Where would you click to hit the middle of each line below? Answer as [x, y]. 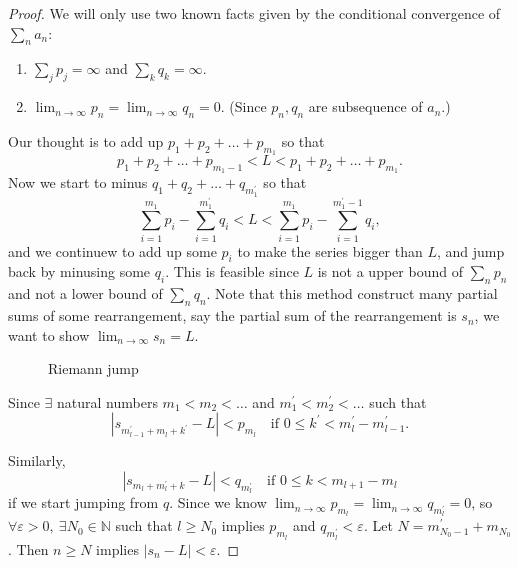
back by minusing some [79, 271]
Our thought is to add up [86, 140]
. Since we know [218, 502]
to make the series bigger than [330, 250]
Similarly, [37, 460]
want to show [49, 334]
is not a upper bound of [390, 271]
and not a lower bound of [85, 293]
